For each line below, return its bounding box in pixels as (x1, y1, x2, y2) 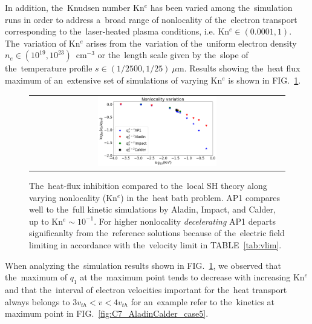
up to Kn (29, 214, 63, 227)
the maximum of (5, 271, 68, 283)
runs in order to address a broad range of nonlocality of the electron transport (5, 13, 297, 25)
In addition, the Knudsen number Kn (5, 1, 145, 13)
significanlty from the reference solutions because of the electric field (29, 226, 285, 239)
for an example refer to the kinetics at (131, 295, 275, 308)
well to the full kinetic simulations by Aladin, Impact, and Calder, (29, 203, 276, 216)
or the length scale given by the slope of (97, 48, 249, 61)
